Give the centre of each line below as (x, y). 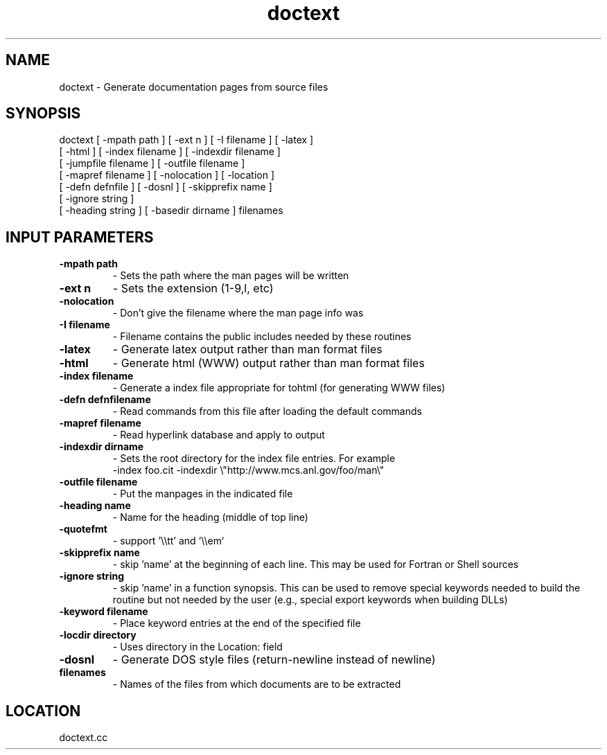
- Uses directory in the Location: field (197, 647)
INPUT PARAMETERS (80, 237)
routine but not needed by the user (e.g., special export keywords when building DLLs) (310, 600)
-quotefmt (83, 529)
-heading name (95, 506)
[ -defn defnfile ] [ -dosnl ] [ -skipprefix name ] (166, 187)
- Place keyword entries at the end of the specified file (237, 623)
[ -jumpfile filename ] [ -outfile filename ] (152, 163)
